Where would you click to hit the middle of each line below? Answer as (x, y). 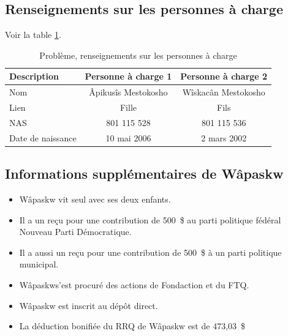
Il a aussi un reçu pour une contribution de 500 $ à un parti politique (150, 252)
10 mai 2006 (128, 137)
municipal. (39, 264)
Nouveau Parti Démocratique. (75, 232)
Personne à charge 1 (128, 76)
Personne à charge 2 (224, 76)
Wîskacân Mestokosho (224, 92)
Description (34, 76)
